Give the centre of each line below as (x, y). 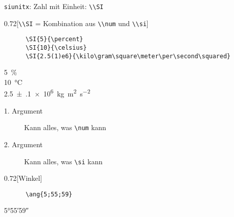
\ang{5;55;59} (49, 194)
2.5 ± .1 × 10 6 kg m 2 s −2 (47, 93)
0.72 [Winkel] (23, 178)
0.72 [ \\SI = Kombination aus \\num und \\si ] (76, 23)
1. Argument (24, 110)
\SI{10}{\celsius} (56, 47)
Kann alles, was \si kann (64, 161)
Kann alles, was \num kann (65, 127)
